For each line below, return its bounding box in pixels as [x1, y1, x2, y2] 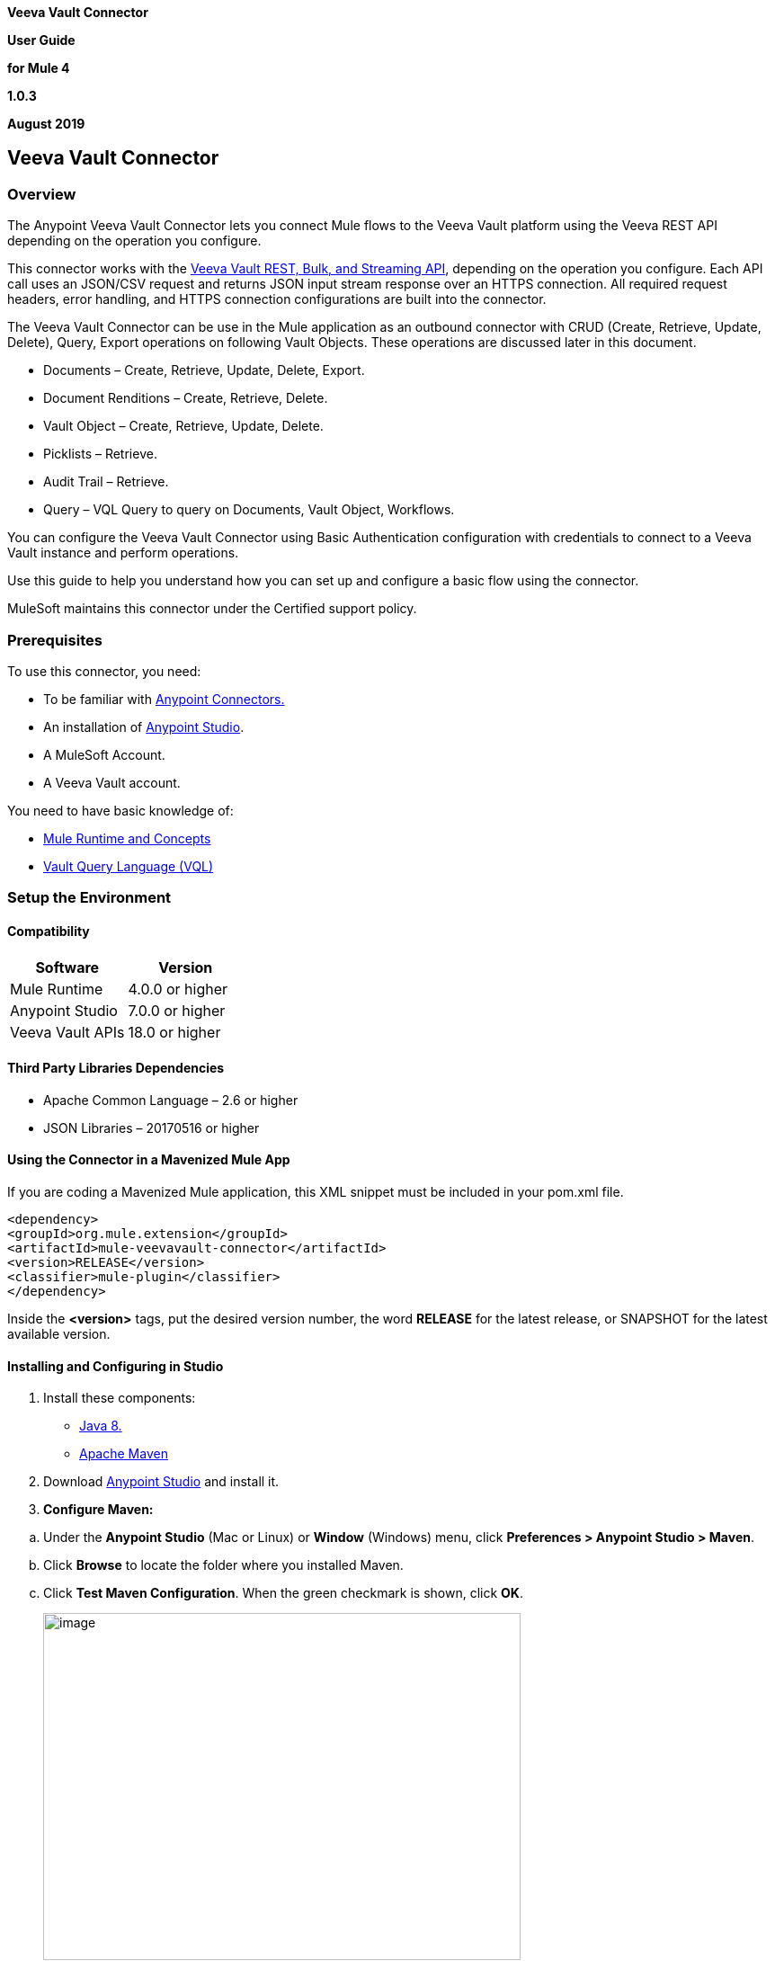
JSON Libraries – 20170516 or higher [43, 1119, 260, 1136]
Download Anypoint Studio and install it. [43, 1474, 280, 1490]
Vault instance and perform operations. [7, 545, 239, 561]
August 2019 [7, 116, 85, 131]
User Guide [7, 32, 76, 48]
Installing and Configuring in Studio [7, 1358, 224, 1374]
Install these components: [43, 1390, 196, 1406]
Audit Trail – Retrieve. [43, 474, 169, 490]
